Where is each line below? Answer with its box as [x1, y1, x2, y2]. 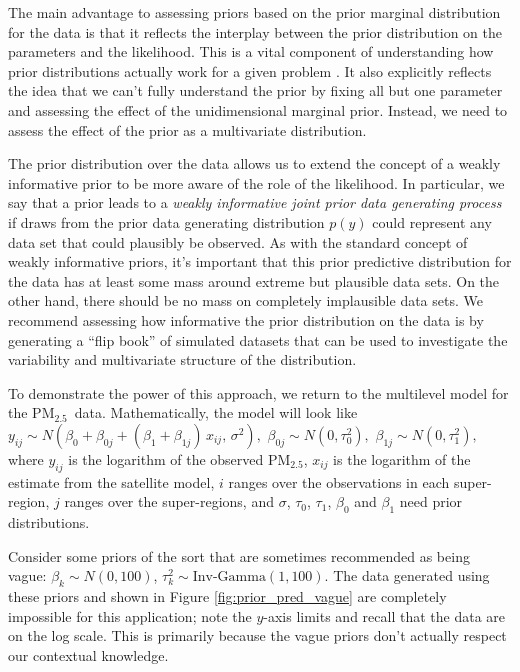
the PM [8, 402, 55, 423]
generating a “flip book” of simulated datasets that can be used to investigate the [8, 329, 508, 350]
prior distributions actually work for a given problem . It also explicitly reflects [8, 60, 492, 81]
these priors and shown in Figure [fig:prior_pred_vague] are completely [8, 586, 447, 607]
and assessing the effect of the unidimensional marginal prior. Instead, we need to [8, 99, 508, 120]
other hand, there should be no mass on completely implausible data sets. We [8, 290, 483, 311]
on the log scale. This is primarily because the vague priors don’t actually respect [8, 625, 507, 646]
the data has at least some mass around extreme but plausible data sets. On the [8, 270, 500, 291]
